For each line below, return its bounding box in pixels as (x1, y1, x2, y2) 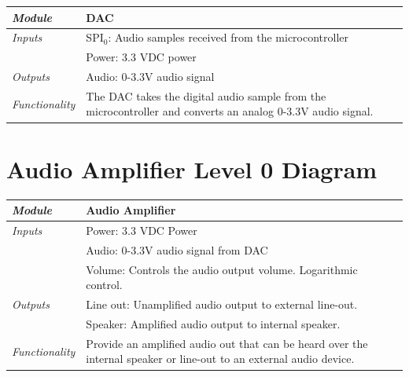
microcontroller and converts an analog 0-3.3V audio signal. (86, 103, 374, 119)
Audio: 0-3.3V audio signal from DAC (86, 241, 268, 258)
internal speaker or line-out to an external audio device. (86, 350, 355, 367)
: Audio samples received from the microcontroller (108, 29, 349, 46)
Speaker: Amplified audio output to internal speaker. (86, 316, 341, 331)
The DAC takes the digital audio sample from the (86, 87, 326, 104)
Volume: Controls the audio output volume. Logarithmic (86, 261, 358, 277)
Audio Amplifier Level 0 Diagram (6, 152, 378, 185)
